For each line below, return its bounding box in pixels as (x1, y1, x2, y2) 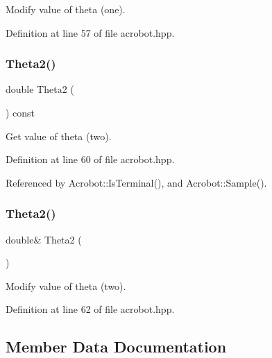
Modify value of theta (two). (6, 278, 126, 293)
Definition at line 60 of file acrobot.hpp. (6, 152, 175, 167)
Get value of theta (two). (6, 128, 112, 143)
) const (6, 105, 35, 119)
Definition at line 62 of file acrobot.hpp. (6, 302, 175, 316)
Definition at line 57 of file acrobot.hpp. (6, 25, 175, 40)
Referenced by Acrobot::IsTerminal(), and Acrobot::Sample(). (6, 175, 267, 189)
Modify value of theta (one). (6, 2, 126, 16)
